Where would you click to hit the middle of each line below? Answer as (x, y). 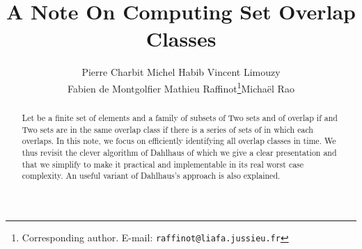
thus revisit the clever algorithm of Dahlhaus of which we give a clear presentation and (179, 152)
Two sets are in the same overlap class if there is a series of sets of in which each (167, 129)
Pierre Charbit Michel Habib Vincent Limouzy (181, 72)
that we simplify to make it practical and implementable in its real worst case (163, 164)
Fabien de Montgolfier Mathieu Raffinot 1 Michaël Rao (181, 87)
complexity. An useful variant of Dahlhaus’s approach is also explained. (151, 176)
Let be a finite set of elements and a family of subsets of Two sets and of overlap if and (180, 117)
